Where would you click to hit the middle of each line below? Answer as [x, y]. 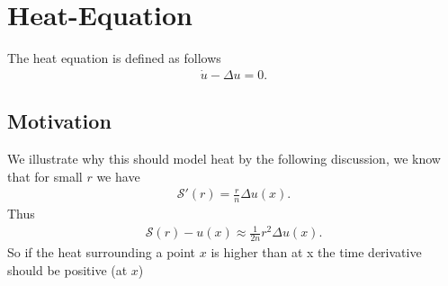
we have [118, 176]
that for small [45, 176]
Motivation [59, 121]
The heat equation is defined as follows [114, 58]
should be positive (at [67, 269]
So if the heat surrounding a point [102, 252]
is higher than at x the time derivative [316, 252]
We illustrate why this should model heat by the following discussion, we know [224, 159]
